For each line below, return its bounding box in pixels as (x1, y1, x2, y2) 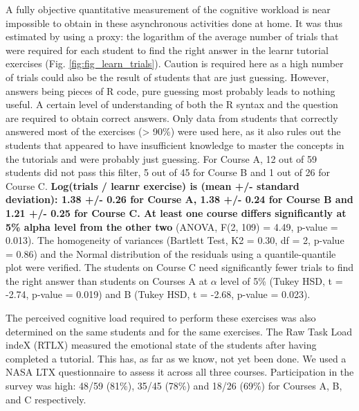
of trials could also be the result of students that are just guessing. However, (6, 69, 329, 84)
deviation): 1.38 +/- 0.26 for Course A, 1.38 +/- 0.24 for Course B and (6, 192, 353, 207)
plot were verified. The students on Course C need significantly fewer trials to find (6, 260, 354, 274)
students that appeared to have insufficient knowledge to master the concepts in (6, 137, 344, 152)
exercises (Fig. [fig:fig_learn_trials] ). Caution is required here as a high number (6, 56, 344, 71)
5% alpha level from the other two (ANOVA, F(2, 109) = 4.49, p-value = (6, 219, 338, 234)
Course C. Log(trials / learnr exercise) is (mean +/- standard (6, 178, 300, 193)
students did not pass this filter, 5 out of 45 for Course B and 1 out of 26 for (6, 165, 331, 180)
